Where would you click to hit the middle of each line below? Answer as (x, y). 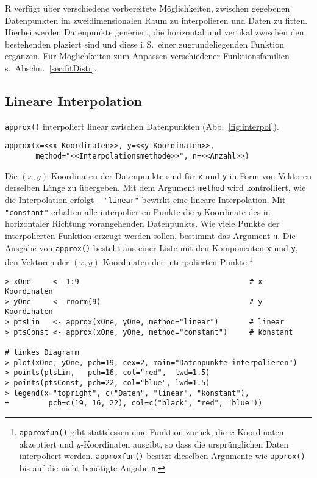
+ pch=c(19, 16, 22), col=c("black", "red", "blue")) (134, 403)
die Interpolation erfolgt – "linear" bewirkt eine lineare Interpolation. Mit (145, 200)
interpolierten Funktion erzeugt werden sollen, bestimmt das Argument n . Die (150, 235)
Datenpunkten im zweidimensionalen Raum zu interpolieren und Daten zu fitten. (156, 20)
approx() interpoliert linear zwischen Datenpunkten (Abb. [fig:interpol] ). (142, 126)
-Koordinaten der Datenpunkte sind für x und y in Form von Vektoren (180, 175)
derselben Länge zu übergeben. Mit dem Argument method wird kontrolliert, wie (155, 187)
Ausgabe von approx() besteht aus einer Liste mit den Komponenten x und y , (151, 247)
